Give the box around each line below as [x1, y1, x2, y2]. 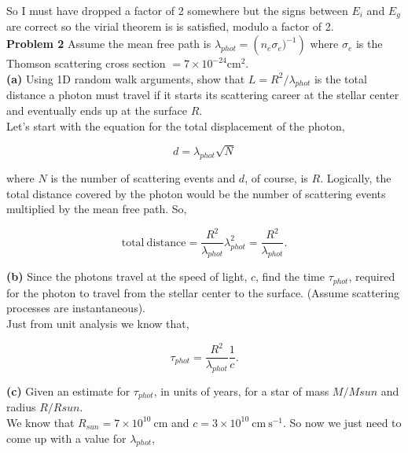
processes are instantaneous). [6, 300, 146, 316]
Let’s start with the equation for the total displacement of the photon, [6, 117, 345, 134]
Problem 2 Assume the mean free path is [6, 35, 211, 52]
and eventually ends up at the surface [6, 102, 188, 119]
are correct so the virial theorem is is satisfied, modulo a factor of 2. [6, 18, 334, 35]
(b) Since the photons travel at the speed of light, [6, 268, 248, 285]
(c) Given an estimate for [6, 382, 130, 399]
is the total [314, 70, 367, 87]
